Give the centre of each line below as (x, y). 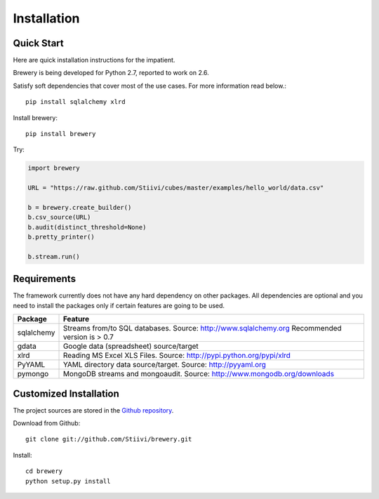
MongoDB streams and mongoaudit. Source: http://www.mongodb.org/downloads (199, 374)
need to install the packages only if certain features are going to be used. (119, 305)
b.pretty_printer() (61, 237)
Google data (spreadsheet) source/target (131, 346)
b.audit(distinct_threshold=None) (87, 227)
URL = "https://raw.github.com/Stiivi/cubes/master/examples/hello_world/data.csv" (176, 188)
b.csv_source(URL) (59, 217)
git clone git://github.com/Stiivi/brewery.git (109, 439)
